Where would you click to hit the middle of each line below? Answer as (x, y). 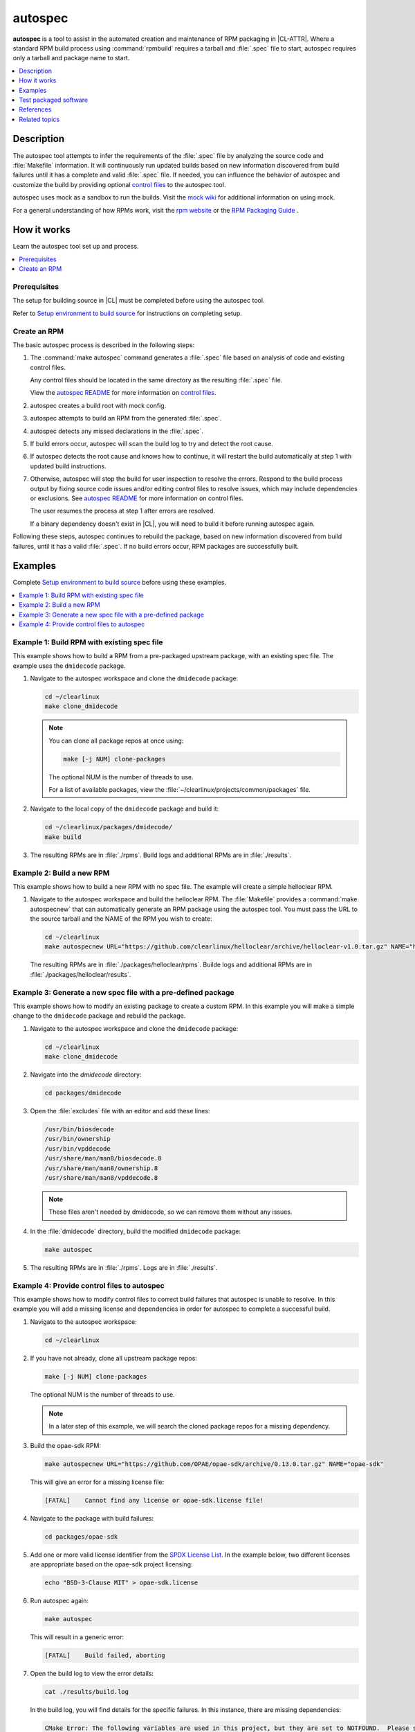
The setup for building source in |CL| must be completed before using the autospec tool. (139, 301)
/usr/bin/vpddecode (77, 1149)
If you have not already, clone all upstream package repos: (113, 1358)
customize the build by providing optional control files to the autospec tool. (119, 184)
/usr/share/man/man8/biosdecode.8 (103, 1158)
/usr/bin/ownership (77, 1139)
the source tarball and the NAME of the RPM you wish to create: (121, 919)
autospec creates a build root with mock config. (98, 405)
